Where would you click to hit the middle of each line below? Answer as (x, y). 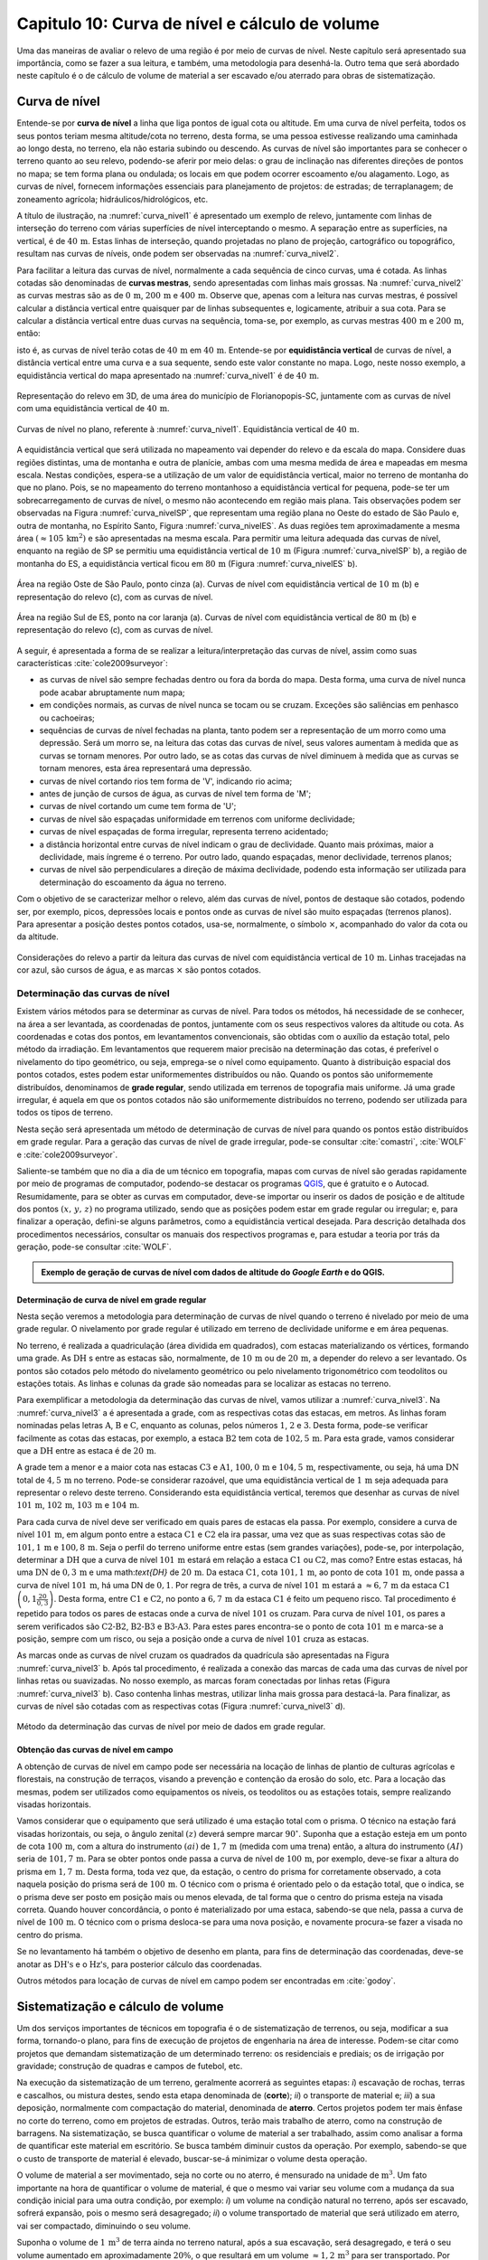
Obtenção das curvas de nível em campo (95, 1750)
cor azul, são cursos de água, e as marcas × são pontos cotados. (139, 970)
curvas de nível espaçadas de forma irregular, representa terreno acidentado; (184, 832)
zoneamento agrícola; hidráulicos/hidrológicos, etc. (112, 199)
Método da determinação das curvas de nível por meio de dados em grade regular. (171, 1727)
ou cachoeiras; (67, 718)
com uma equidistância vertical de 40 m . (94, 409)
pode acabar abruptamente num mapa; (112, 692)
